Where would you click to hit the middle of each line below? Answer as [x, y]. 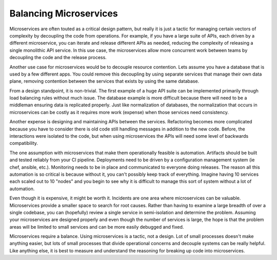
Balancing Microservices [64, 13]
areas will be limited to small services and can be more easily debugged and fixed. [97, 227]
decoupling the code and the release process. [58, 58]
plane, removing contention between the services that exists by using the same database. [104, 81]
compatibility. [24, 143]
